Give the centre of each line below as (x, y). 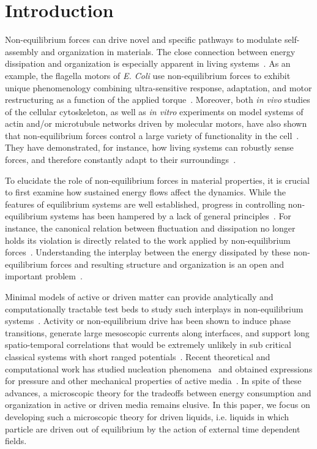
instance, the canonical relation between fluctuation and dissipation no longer (150, 228)
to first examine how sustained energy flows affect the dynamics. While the (145, 192)
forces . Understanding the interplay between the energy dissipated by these (148, 252)
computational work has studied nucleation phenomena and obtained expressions (159, 368)
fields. (16, 441)
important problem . (44, 276)
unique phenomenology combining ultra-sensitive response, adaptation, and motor (158, 87)
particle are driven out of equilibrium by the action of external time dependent (153, 428)
